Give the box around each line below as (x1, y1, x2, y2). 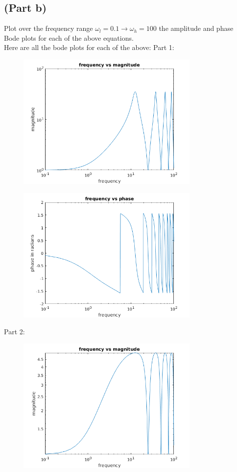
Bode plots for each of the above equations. (4, 32, 134, 43)
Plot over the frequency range (4, 23, 93, 33)
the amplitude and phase (159, 23, 234, 33)
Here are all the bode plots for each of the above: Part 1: (4, 42, 174, 52)
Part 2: (4, 326, 25, 336)
